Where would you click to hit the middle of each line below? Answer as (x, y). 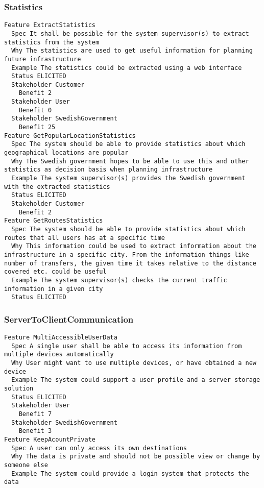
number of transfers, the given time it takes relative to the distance (130, 263)
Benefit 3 (35, 431)
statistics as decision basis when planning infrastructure (109, 170)
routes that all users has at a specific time (85, 238)
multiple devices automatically (59, 355)
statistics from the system (52, 42)
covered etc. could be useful (55, 272)
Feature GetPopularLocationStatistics (70, 136)
